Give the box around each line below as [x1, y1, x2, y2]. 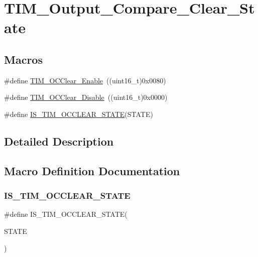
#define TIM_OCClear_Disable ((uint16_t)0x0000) [4, 92, 168, 102]
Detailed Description [4, 133, 114, 149]
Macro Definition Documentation [4, 163, 180, 178]
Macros [4, 51, 43, 67]
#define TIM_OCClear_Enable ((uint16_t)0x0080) [4, 75, 166, 85]
